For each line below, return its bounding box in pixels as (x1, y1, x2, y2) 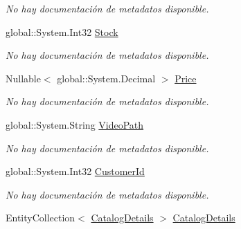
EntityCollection (6, 210, 75, 225)
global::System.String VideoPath (6, 117, 144, 131)
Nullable (6, 71, 41, 85)
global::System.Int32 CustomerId (6, 164, 145, 178)
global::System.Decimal (57, 71, 156, 85)
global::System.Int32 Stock (6, 24, 118, 39)
